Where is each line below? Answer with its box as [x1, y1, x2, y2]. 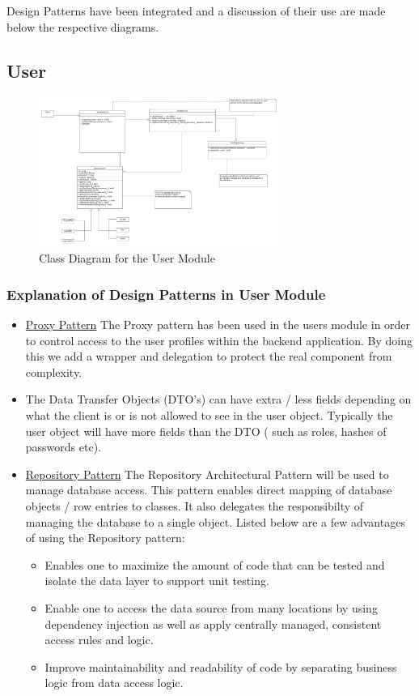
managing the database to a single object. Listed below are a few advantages [25, 513, 405, 530]
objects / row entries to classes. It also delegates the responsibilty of [25, 497, 364, 514]
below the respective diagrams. [6, 18, 159, 35]
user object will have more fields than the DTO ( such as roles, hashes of [25, 422, 387, 439]
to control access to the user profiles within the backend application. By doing [25, 331, 413, 348]
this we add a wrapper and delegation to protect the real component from [25, 348, 392, 365]
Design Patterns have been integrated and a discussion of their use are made [6, 2, 386, 19]
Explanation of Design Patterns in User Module [6, 284, 326, 304]
